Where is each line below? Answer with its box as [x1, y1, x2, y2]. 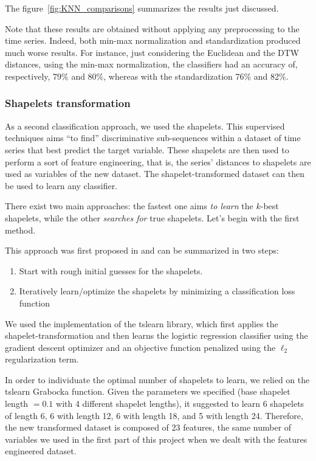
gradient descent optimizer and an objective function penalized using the [5, 341, 276, 353]
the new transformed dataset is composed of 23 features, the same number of [5, 421, 292, 434]
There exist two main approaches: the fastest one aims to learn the [5, 199, 253, 212]
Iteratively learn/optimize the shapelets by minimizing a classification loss [19, 285, 295, 297]
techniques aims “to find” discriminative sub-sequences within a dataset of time [5, 131, 301, 144]
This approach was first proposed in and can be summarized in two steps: [5, 244, 280, 257]
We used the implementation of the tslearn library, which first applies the [5, 317, 278, 330]
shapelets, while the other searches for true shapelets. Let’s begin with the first [5, 211, 300, 224]
